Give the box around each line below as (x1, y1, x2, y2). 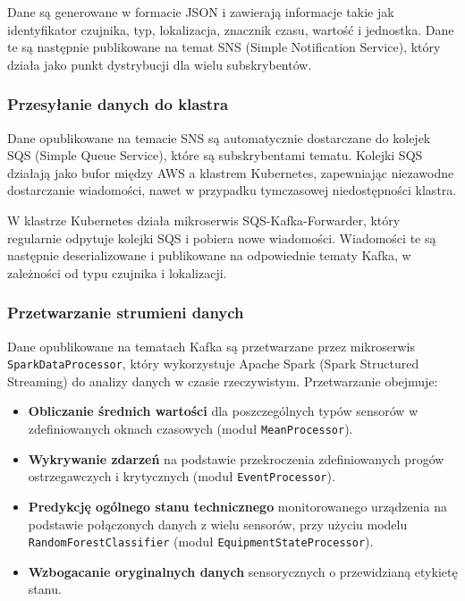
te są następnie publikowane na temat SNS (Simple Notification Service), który (7, 38, 441, 56)
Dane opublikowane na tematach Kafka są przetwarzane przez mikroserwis (7, 336, 415, 355)
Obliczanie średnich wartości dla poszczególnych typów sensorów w (28, 402, 418, 420)
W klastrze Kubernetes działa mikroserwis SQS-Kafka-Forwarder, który (7, 210, 401, 229)
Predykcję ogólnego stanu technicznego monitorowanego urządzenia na (28, 496, 447, 515)
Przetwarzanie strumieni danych (7, 301, 244, 324)
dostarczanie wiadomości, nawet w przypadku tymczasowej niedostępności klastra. (7, 181, 457, 199)
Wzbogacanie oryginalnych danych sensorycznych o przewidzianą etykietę (28, 562, 458, 580)
